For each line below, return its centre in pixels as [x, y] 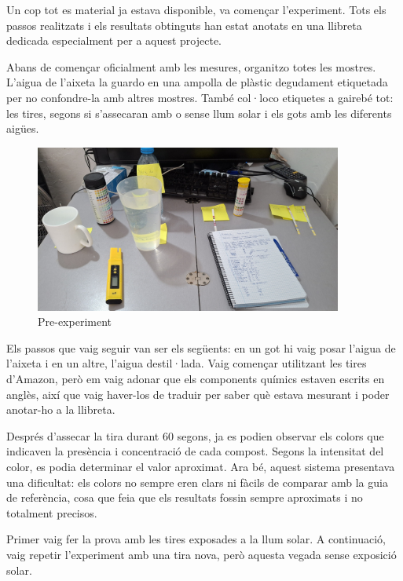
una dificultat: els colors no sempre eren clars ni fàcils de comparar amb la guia [197, 482]
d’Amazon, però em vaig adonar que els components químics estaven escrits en [196, 379]
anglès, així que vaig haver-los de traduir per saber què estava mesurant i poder [198, 394]
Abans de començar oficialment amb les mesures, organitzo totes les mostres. [191, 66]
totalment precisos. [52, 512]
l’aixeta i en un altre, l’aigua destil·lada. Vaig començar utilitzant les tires [187, 363]
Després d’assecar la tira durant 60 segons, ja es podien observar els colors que [195, 435]
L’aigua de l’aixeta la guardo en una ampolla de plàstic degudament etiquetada [197, 82]
